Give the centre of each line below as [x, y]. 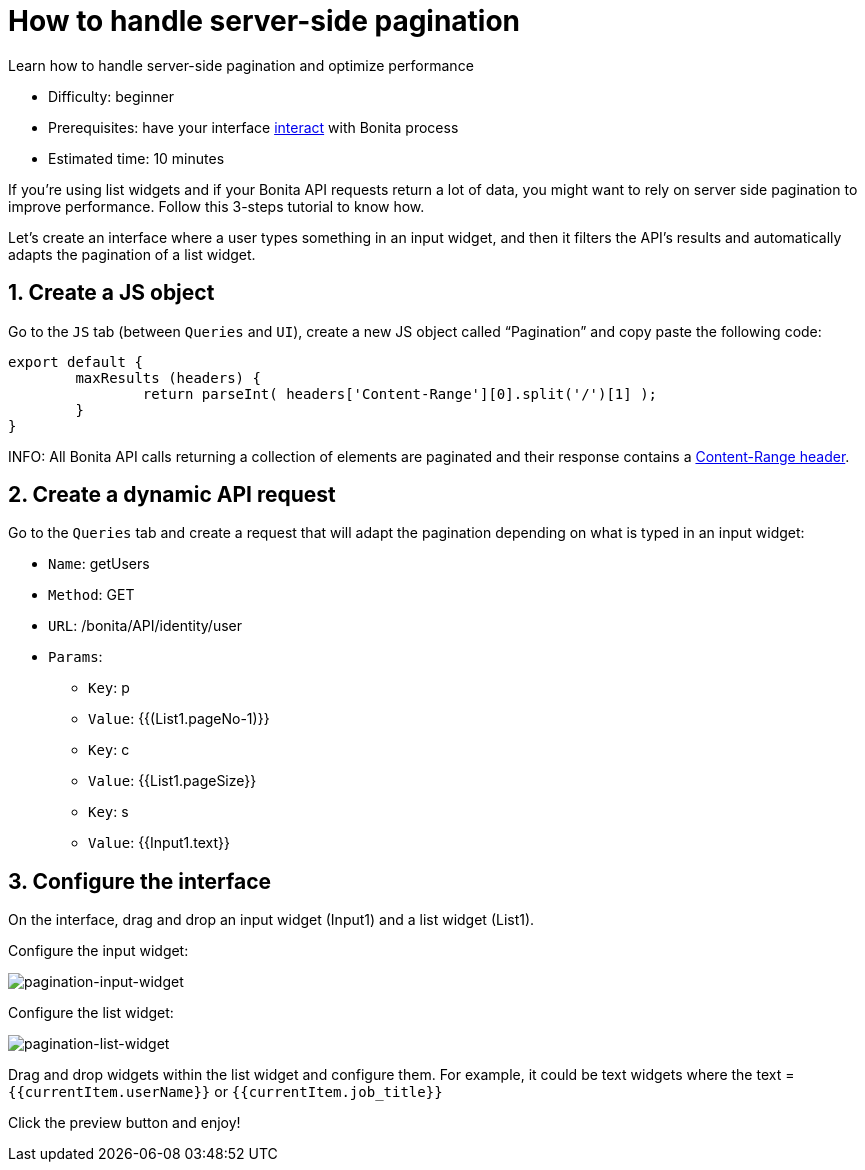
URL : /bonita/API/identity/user [145, 626]
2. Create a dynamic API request [172, 495]
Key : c [109, 750]
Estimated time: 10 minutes [136, 158]
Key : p [109, 688]
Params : [75, 657]
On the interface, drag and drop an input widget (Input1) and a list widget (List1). [271, 920]
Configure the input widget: [98, 951]
